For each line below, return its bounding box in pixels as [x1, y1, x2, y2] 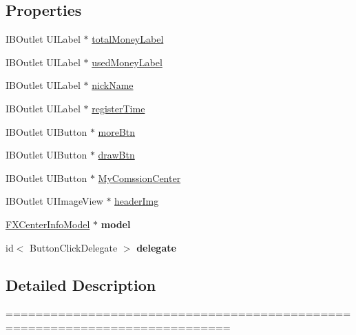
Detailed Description [6, 274, 156, 295]
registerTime [92, 101, 145, 115]
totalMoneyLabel [92, 32, 164, 46]
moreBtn [98, 124, 136, 139]
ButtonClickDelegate [30, 240, 118, 254]
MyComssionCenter [98, 170, 181, 185]
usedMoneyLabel [92, 54, 163, 69]
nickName [92, 78, 134, 92]
